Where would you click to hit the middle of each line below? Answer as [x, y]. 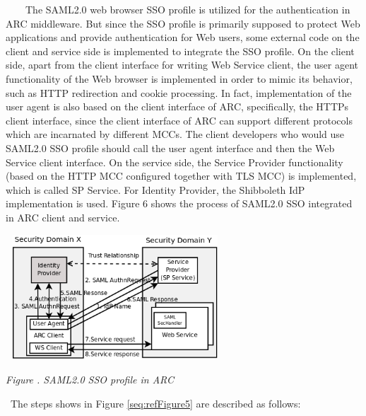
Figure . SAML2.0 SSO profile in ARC [90, 380]
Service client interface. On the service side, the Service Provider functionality [175, 162]
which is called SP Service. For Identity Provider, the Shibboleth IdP [155, 189]
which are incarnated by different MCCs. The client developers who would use [175, 134]
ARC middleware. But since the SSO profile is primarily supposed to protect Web [183, 23]
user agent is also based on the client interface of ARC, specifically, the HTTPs [177, 106]
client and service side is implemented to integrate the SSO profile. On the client [180, 51]
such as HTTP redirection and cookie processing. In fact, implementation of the [179, 92]
